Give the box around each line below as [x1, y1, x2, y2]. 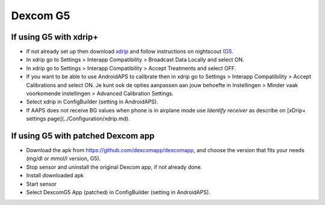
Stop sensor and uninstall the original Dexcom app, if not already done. [26, 163, 203, 171]
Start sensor [26, 180, 57, 188]
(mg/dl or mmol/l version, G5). [26, 155, 101, 162]
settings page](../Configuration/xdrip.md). [26, 115, 131, 123]
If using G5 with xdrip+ [11, 32, 99, 42]
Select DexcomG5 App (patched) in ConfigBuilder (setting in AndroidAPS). [26, 189, 211, 196]
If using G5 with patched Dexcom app [11, 131, 155, 141]
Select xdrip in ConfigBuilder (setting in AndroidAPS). [26, 98, 159, 105]
